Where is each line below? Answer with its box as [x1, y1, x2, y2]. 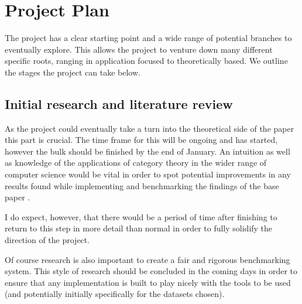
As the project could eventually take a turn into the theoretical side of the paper [5, 122, 294, 134]
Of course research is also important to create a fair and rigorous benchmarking [5, 253, 290, 265]
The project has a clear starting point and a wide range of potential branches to [5, 32, 292, 44]
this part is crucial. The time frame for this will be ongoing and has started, [5, 134, 278, 146]
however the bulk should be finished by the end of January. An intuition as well [5, 145, 290, 157]
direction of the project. [5, 234, 90, 246]
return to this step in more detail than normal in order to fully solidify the [5, 222, 273, 234]
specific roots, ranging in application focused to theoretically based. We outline [5, 54, 288, 67]
